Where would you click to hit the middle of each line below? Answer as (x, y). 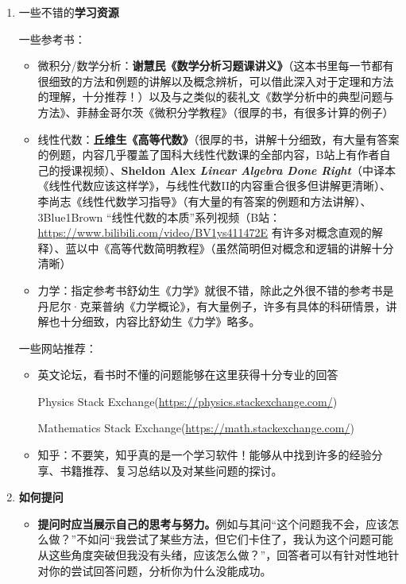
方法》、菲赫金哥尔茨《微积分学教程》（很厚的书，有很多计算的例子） (216, 112)
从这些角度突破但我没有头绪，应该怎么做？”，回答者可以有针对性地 (213, 555)
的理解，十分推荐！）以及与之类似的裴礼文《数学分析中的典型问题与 (216, 97)
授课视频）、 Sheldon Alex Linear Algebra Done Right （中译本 (228, 170)
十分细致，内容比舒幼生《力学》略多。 (160, 321)
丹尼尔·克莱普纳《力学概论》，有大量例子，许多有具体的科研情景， (212, 306)
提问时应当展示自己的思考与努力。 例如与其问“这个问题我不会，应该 (213, 523)
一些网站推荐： (58, 348)
